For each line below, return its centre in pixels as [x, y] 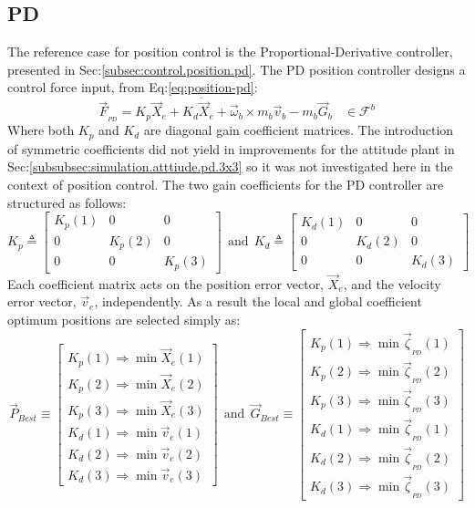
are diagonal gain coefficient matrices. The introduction [299, 130]
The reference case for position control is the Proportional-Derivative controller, [230, 52]
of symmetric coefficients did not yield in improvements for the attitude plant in [231, 148]
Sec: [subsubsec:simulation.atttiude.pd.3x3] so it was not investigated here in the [230, 166]
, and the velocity [392, 283]
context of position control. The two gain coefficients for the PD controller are [226, 184]
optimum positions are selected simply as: [124, 319]
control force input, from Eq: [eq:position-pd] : [133, 87]
